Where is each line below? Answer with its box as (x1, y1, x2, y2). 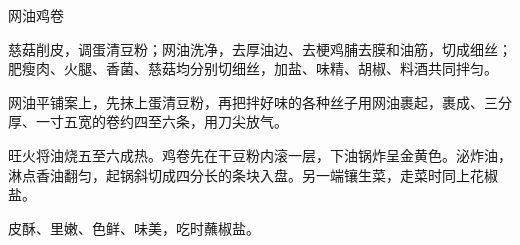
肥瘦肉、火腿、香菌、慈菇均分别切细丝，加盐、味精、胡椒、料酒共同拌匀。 (8, 58, 498, 79)
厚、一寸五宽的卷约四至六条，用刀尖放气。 (8, 111, 288, 132)
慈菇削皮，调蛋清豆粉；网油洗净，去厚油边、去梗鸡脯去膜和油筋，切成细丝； (8, 38, 512, 59)
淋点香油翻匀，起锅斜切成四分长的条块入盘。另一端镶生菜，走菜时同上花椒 (8, 164, 498, 185)
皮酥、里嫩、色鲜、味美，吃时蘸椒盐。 (8, 217, 260, 238)
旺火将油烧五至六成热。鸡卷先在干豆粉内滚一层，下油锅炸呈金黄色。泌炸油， (8, 144, 512, 165)
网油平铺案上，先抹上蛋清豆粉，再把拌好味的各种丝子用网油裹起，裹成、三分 (8, 91, 512, 112)
